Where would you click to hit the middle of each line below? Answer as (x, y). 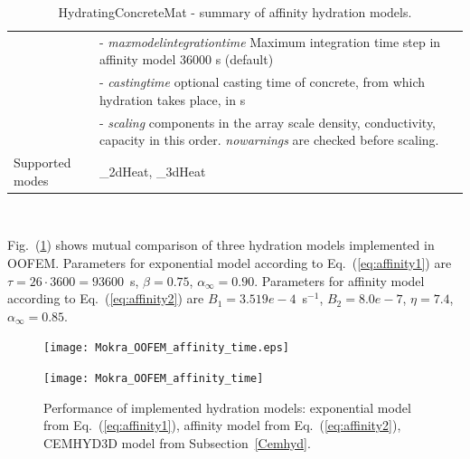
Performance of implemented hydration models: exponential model (227, 407)
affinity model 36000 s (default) (186, 59)
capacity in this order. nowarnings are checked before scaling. (269, 140)
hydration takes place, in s (172, 99)
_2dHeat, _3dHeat (152, 171)
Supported (42, 163)
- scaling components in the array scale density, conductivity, (268, 122)
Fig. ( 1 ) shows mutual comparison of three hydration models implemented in (221, 245)
